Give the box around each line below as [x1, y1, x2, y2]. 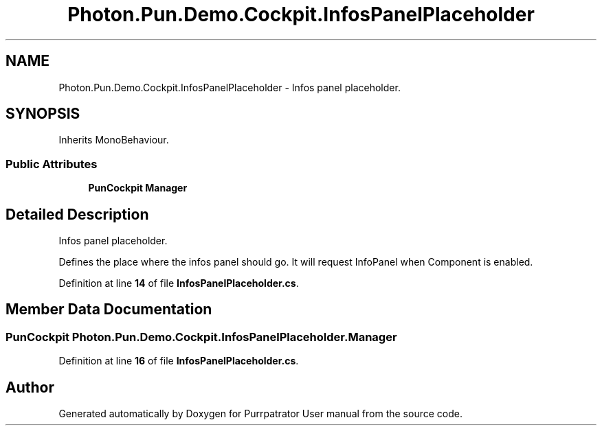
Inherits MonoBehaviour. [58, 134, 169, 146]
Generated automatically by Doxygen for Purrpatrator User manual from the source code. [58, 408, 462, 420]
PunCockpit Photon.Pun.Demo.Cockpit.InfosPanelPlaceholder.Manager [5, 329, 397, 344]
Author [5, 378, 54, 396]
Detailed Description [5, 205, 149, 223]
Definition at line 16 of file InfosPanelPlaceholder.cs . [58, 355, 299, 367]
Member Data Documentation [5, 301, 212, 318]
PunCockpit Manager [88, 182, 188, 194]
